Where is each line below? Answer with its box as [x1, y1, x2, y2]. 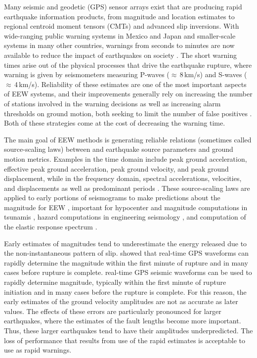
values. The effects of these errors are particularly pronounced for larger [4, 306, 221, 316]
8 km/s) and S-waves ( [179, 69, 247, 80]
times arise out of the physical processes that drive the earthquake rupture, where [4, 59, 252, 70]
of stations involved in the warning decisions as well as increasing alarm [4, 98, 221, 108]
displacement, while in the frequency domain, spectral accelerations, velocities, [4, 173, 242, 183]
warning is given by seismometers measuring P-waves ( [4, 69, 170, 80]
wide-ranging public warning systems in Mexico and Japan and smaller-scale [4, 30, 236, 41]
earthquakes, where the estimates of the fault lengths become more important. [4, 315, 241, 326]
